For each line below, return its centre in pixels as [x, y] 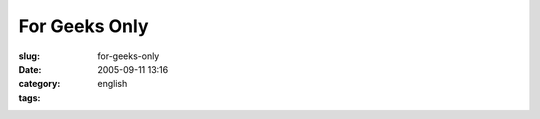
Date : [30, 69]
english [112, 84]
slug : [29, 56]
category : [39, 84]
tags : [29, 97]
